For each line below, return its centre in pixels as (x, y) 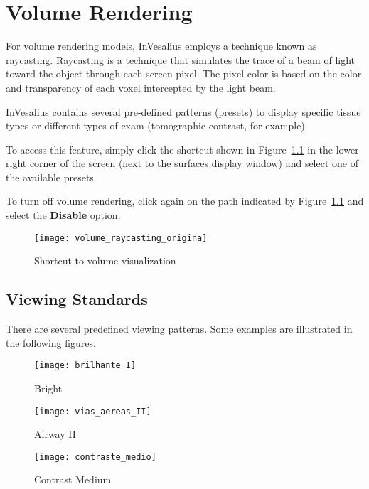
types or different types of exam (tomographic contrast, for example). (157, 125)
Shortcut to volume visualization (105, 260)
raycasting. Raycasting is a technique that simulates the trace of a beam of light (181, 59)
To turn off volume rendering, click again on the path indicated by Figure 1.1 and (185, 201)
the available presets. (51, 177)
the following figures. (51, 342)
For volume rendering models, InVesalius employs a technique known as (161, 46)
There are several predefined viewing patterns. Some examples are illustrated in (179, 329)
